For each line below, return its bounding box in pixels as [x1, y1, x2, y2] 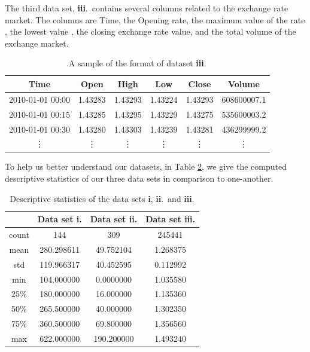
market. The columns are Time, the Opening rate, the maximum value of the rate [5, 13, 305, 26]
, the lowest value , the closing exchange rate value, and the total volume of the [5, 25, 296, 38]
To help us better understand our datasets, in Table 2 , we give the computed [5, 160, 287, 173]
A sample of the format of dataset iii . [68, 57, 206, 69]
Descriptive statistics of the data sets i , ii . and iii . [10, 192, 194, 204]
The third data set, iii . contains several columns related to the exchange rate [5, 2, 288, 14]
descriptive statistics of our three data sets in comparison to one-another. [5, 172, 273, 185]
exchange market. [5, 36, 69, 49]
